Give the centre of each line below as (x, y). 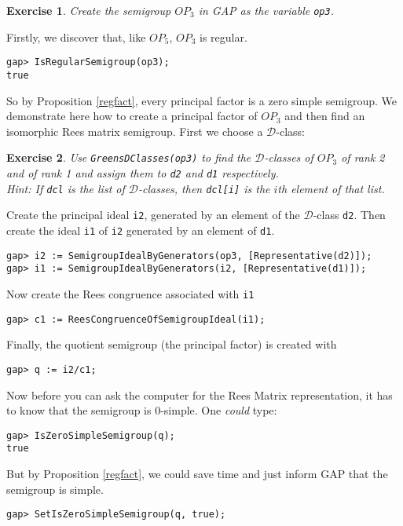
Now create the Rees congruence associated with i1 (130, 293)
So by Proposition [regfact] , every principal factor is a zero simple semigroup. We (202, 100)
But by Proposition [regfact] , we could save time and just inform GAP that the (197, 473)
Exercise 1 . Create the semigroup (89, 10)
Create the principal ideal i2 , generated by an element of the (153, 215)
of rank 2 (363, 157)
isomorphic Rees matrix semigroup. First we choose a (135, 131)
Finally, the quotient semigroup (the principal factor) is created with (172, 344)
